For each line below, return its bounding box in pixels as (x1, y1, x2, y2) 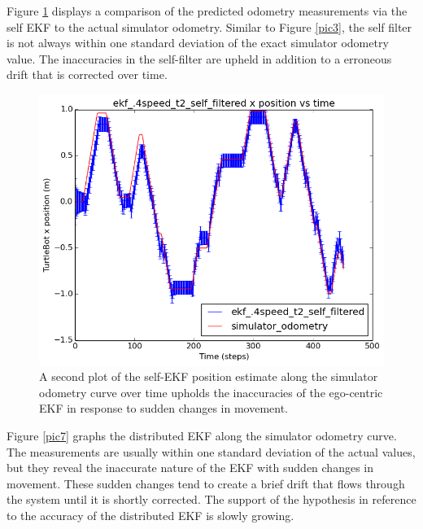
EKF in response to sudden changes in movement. (39, 400, 288, 417)
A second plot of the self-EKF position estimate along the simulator (39, 368, 378, 385)
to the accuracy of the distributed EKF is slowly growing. (7, 506, 294, 523)
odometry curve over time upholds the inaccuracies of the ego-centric (39, 383, 383, 400)
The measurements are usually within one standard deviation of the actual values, (7, 443, 416, 460)
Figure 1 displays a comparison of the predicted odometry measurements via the (7, 2, 408, 19)
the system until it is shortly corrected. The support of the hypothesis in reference (7, 491, 416, 508)
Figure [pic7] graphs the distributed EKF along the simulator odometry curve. (7, 426, 397, 444)
